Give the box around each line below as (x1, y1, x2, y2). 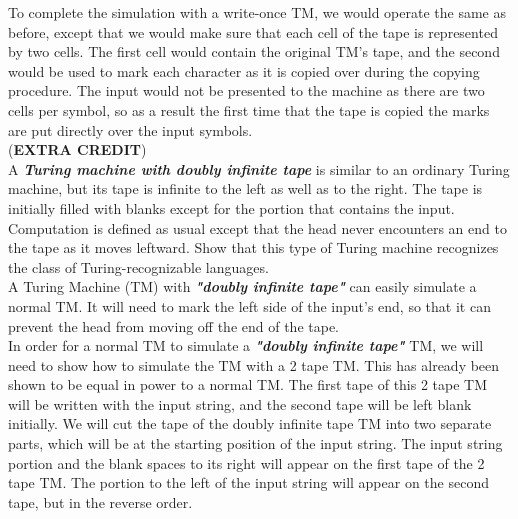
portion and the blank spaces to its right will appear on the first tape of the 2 (8, 452, 485, 473)
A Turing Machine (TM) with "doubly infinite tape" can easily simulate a (8, 276, 477, 297)
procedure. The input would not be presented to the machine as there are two (8, 80, 485, 101)
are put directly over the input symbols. (8, 119, 253, 140)
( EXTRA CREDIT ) (8, 139, 147, 160)
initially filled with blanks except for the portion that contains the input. (8, 197, 455, 218)
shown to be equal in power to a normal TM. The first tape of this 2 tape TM (8, 374, 488, 395)
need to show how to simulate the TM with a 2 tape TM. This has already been (8, 354, 500, 375)
